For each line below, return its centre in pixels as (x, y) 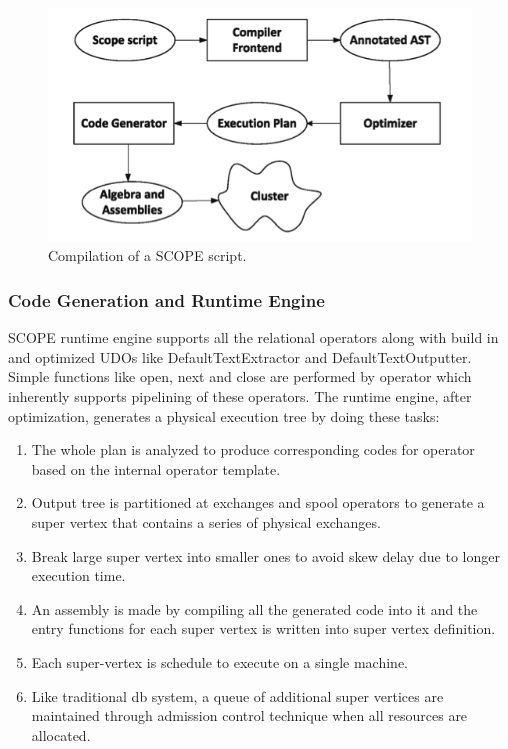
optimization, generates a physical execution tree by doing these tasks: (224, 415)
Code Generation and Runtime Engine (166, 300)
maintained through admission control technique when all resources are (249, 715)
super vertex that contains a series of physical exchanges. (206, 522)
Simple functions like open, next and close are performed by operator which (240, 376)
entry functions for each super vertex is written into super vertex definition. (263, 628)
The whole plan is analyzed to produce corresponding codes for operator (253, 449)
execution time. (78, 575)
